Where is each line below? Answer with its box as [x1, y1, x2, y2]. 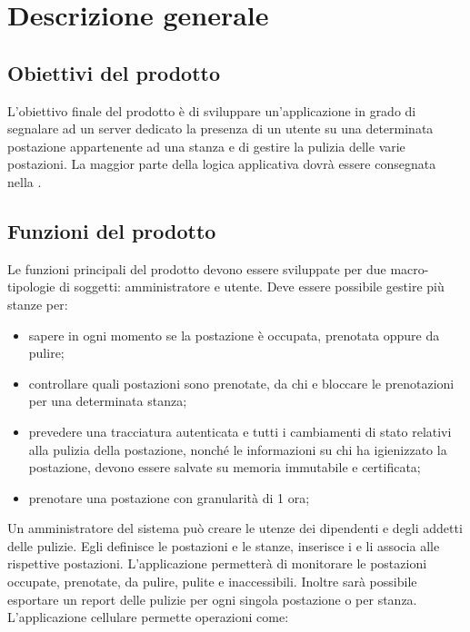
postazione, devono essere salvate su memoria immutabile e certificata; [28, 458, 421, 477]
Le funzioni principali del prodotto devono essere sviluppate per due [7, 259, 386, 278]
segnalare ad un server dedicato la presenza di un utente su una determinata [7, 119, 434, 138]
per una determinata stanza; [28, 391, 187, 410]
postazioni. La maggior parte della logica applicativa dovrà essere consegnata [7, 154, 436, 173]
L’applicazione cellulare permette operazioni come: [7, 607, 289, 627]
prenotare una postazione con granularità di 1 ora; [28, 488, 310, 507]
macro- [390, 259, 429, 278]
